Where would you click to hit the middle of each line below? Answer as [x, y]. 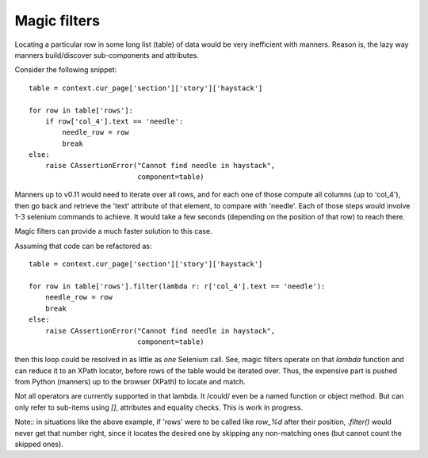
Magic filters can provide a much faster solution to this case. [114, 231]
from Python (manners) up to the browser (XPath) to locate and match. [130, 382]
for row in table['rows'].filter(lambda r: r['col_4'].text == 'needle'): [177, 286]
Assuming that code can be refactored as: [83, 246]
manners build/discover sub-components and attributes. [107, 55]
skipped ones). [39, 445]
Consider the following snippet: [66, 70]
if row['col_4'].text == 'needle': [114, 121]
